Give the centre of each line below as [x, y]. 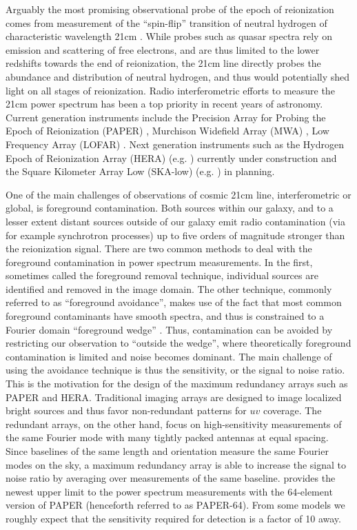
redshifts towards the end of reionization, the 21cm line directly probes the [163, 63]
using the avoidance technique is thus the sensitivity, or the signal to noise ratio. [175, 370]
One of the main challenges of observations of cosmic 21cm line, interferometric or [178, 194]
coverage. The [292, 410]
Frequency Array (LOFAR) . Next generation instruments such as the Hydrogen [175, 144]
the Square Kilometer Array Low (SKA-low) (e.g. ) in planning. [140, 171]
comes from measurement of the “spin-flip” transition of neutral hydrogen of [166, 22]
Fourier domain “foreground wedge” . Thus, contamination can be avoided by [169, 329]
